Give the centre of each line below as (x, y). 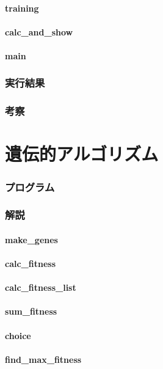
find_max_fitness (43, 359)
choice (18, 335)
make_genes (31, 239)
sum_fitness (31, 311)
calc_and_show (39, 31)
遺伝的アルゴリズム (82, 154)
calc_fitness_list (41, 287)
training (22, 8)
